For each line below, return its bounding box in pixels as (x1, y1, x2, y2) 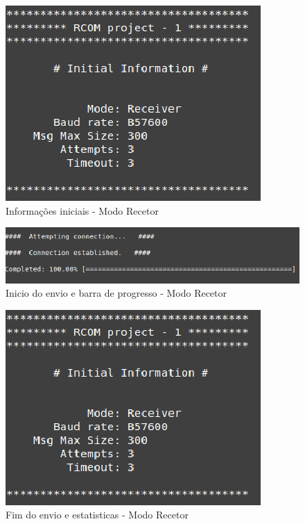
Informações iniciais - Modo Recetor (6, 203, 159, 218)
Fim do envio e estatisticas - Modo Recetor (6, 507, 189, 522)
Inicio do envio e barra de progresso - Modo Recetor (6, 286, 227, 300)
